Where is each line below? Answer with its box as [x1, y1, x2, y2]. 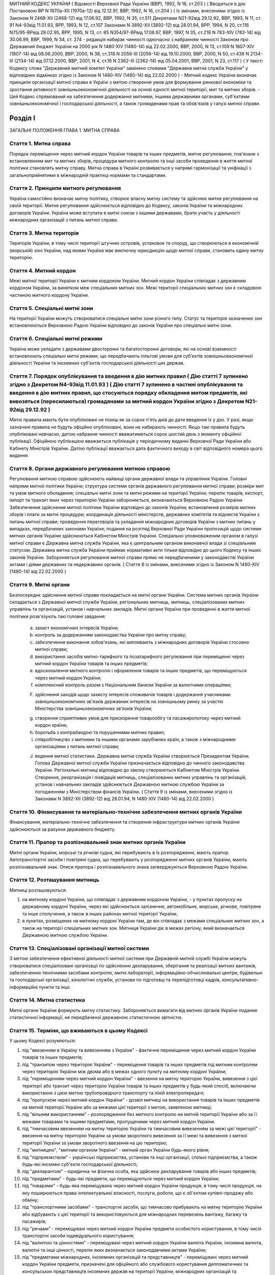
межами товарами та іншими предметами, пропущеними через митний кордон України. [22, 1118, 216, 1125]
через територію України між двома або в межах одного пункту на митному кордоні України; [22, 1068, 227, 1075]
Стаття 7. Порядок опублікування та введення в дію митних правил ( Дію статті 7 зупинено [9, 373, 249, 380]
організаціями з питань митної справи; [35, 744, 120, 750]
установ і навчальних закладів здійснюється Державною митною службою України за [35, 781, 224, 787]
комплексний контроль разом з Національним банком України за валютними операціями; [35, 682, 232, 688]
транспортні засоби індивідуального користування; [22, 1232, 135, 1239]
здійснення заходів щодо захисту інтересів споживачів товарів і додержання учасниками [35, 691, 231, 697]
